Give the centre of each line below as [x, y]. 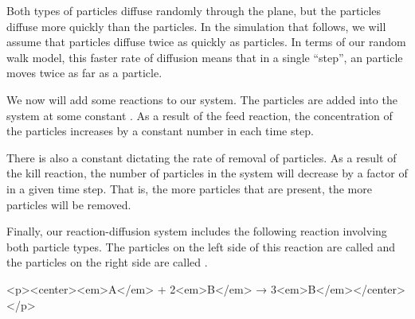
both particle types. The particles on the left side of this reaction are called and [201, 246]
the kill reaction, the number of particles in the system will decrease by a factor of [207, 173]
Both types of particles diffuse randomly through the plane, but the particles [194, 10]
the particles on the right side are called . [107, 262]
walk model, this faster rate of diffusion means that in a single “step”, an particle [205, 57]
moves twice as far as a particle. [84, 73]
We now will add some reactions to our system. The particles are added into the [202, 99]
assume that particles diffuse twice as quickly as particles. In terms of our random [206, 42]
